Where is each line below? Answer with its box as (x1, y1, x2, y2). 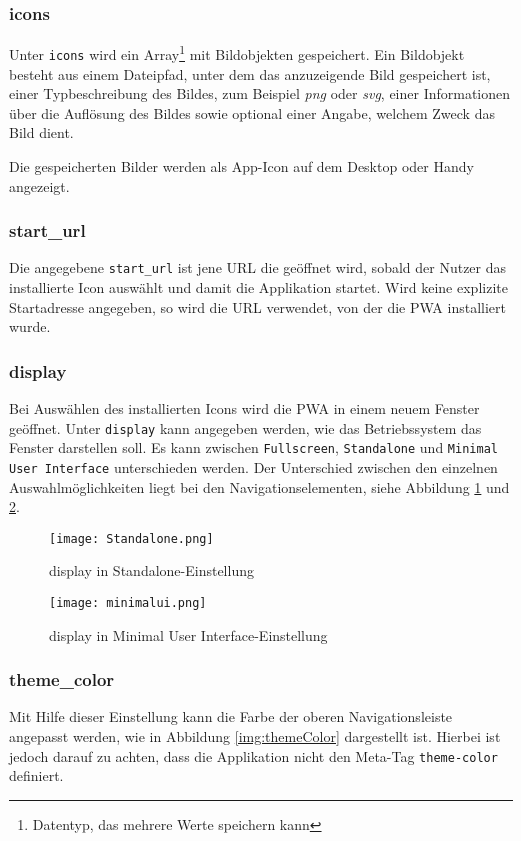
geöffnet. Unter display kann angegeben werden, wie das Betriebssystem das (9, 417, 482, 438)
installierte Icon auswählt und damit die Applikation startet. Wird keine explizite (9, 276, 508, 297)
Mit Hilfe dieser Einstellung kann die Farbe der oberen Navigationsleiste (9, 706, 453, 727)
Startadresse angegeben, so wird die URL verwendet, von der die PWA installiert (9, 296, 506, 317)
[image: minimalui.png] (49, 595, 207, 610)
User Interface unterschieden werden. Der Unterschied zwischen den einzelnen (9, 456, 498, 477)
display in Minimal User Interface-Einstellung (49, 624, 328, 645)
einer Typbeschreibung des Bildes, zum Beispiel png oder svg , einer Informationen (9, 83, 511, 104)
